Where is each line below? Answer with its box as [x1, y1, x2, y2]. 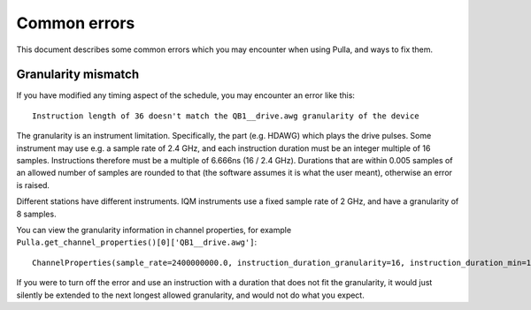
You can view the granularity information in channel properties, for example [16, 224, 292, 235]
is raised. [16, 179, 50, 190]
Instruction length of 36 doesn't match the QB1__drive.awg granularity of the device [32, 110, 419, 121]
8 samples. [16, 208, 57, 219]
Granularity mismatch [16, 67, 140, 82]
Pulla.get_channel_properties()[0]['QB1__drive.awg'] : [16, 237, 257, 247]
